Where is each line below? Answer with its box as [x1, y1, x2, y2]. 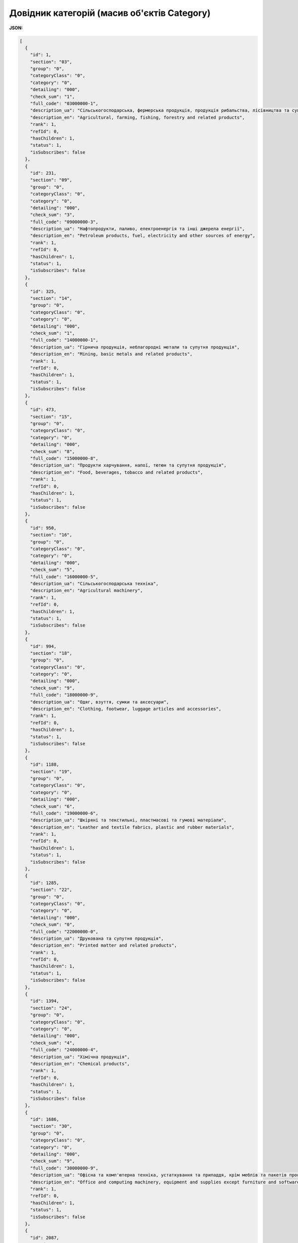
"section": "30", [30, 1124, 73, 1129]
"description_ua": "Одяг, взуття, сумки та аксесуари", [30, 699, 169, 705]
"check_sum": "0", [30, 922, 75, 927]
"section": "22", [30, 887, 73, 892]
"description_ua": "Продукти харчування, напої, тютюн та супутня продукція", [30, 462, 227, 468]
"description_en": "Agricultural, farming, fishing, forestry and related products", [30, 114, 245, 120]
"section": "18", [30, 650, 73, 656]
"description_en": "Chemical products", [30, 1061, 130, 1066]
